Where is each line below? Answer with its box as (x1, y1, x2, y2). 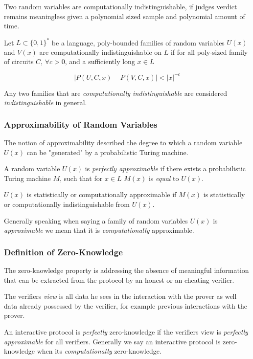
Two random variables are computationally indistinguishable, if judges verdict (4, 1, 237, 11)
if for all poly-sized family (170, 46, 248, 57)
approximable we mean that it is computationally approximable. (4, 225, 194, 235)
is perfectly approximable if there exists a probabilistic (85, 163, 246, 174)
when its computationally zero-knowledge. (37, 346, 161, 356)
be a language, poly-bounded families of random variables (51, 37, 225, 47)
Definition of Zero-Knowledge (4, 246, 123, 258)
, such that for (59, 173, 103, 183)
